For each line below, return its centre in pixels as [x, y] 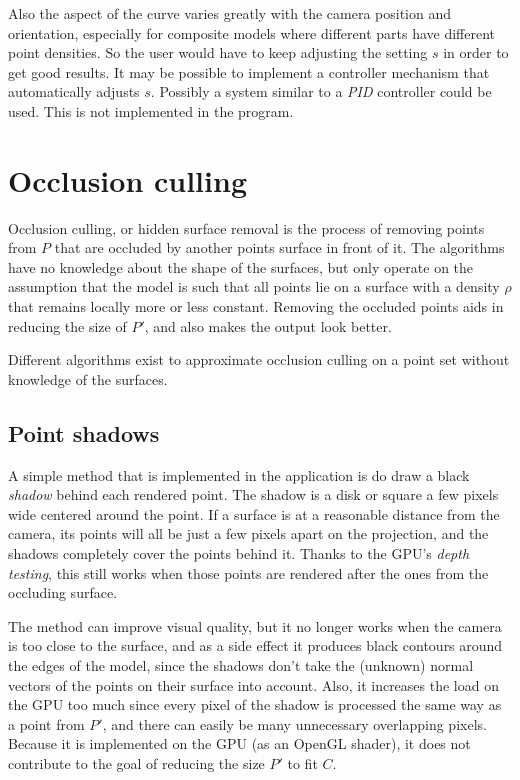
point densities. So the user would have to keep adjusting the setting [218, 52]
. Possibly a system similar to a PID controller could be [321, 91]
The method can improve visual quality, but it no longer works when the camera [255, 625]
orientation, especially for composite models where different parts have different [252, 32]
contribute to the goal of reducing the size [136, 762]
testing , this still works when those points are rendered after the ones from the [248, 572]
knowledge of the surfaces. [88, 378]
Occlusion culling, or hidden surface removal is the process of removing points [246, 227]
